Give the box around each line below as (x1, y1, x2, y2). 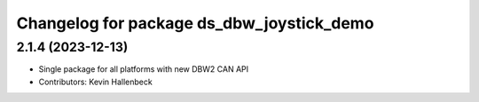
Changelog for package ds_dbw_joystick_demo (16, 13, 374, 33)
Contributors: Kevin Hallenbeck (38, 76, 153, 87)
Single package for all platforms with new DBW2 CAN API (38, 64, 248, 75)
